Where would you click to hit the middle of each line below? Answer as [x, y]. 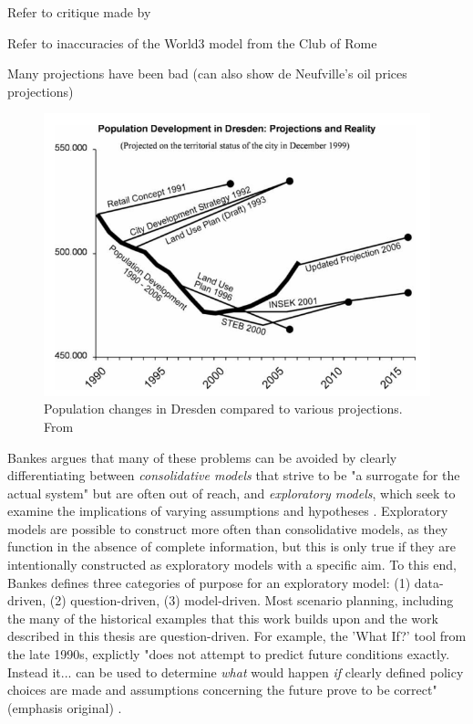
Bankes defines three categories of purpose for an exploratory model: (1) [209, 582]
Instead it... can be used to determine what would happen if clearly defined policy [236, 672]
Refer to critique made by [79, 12]
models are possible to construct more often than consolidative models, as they [228, 528]
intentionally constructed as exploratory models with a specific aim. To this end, [232, 565]
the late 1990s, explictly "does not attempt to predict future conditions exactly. [229, 654]
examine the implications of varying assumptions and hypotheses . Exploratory [228, 511]
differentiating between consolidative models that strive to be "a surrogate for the [234, 475]
